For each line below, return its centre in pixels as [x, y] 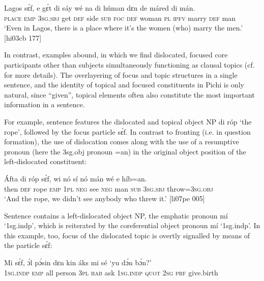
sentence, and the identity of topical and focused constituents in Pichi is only [124, 85]
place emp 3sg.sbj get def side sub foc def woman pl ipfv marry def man [120, 18]
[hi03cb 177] [23, 37]
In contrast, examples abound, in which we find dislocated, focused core [116, 55]
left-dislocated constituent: [46, 161]
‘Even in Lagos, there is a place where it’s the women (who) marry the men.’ [124, 28]
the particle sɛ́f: [28, 245]
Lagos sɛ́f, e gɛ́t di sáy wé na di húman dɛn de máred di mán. [100, 8]
